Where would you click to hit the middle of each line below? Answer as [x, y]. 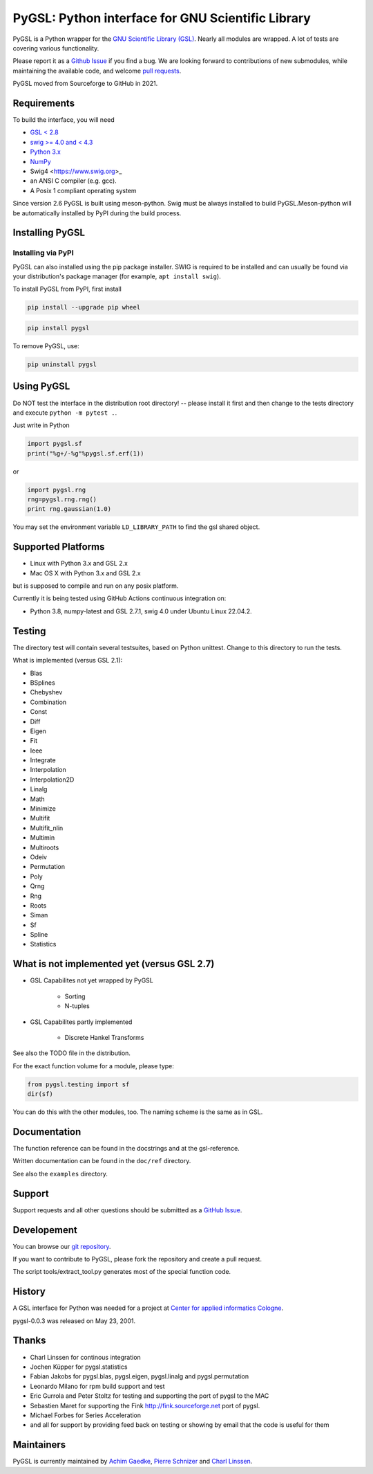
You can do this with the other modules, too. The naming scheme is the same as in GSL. [138, 1112]
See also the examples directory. [60, 1174]
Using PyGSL [41, 387]
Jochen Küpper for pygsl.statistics [79, 1367]
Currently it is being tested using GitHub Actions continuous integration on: [119, 598]
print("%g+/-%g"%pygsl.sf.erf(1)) [86, 453]
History [29, 1292]
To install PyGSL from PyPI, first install [67, 289]
